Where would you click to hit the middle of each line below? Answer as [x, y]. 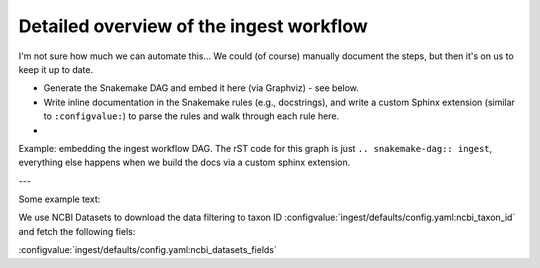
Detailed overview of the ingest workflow [193, 26]
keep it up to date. [56, 69]
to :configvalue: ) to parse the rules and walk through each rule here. [191, 116]
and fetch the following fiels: [77, 231]
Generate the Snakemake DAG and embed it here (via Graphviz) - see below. [201, 88]
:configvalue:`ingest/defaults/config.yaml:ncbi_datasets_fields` [147, 250]
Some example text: [59, 199]
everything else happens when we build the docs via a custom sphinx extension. [184, 162]
